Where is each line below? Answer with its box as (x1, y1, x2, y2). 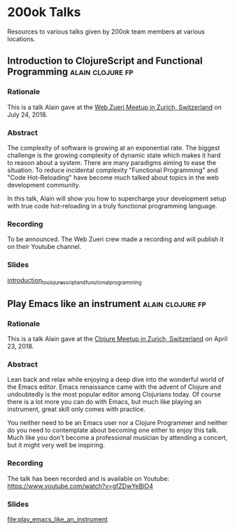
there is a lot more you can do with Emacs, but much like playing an (7, 398, 201, 406)
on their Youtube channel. (7, 243, 82, 251)
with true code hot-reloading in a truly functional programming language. (7, 201, 218, 210)
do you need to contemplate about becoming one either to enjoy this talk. (7, 426, 219, 434)
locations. (7, 34, 36, 43)
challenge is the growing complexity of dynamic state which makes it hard (7, 151, 221, 159)
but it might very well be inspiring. (7, 441, 105, 450)
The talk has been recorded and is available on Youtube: (7, 474, 170, 482)
